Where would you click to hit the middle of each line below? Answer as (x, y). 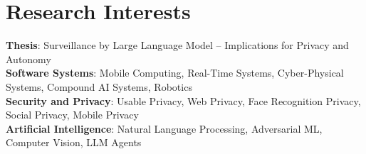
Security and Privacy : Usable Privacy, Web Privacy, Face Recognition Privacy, (183, 100)
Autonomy (28, 59)
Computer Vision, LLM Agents (74, 142)
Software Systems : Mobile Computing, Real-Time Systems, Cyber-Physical (175, 73)
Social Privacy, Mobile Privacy (72, 115)
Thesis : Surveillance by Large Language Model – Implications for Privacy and (177, 45)
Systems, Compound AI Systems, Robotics (99, 86)
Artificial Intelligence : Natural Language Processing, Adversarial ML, (164, 128)
